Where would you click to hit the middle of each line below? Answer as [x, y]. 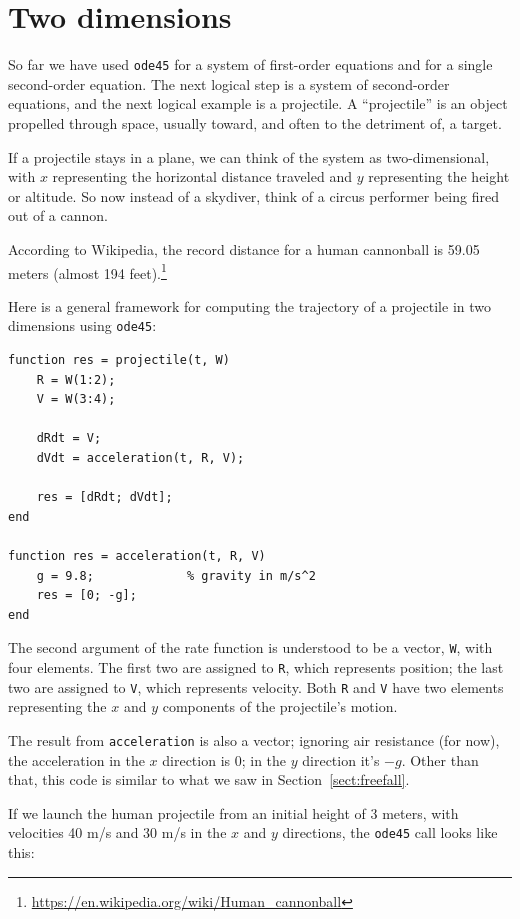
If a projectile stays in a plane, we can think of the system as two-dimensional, [249, 156]
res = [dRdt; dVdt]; [104, 497]
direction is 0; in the [224, 759]
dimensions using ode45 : [82, 325]
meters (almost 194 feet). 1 [87, 271]
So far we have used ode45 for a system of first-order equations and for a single [250, 64]
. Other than [440, 759]
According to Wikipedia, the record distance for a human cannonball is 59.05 [244, 248]
